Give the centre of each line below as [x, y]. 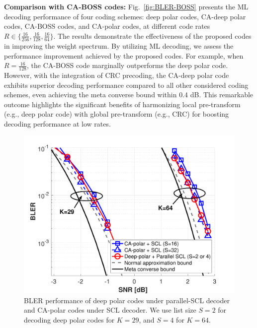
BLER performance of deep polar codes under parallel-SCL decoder [127, 300]
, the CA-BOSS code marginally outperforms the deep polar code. [128, 65]
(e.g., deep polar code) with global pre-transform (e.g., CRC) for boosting [117, 114]
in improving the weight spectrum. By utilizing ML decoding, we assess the [119, 46]
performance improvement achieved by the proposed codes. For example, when [124, 55]
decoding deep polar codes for [69, 320]
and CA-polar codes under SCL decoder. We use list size [110, 310]
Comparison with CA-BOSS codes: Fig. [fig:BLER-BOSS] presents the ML [126, 6]
